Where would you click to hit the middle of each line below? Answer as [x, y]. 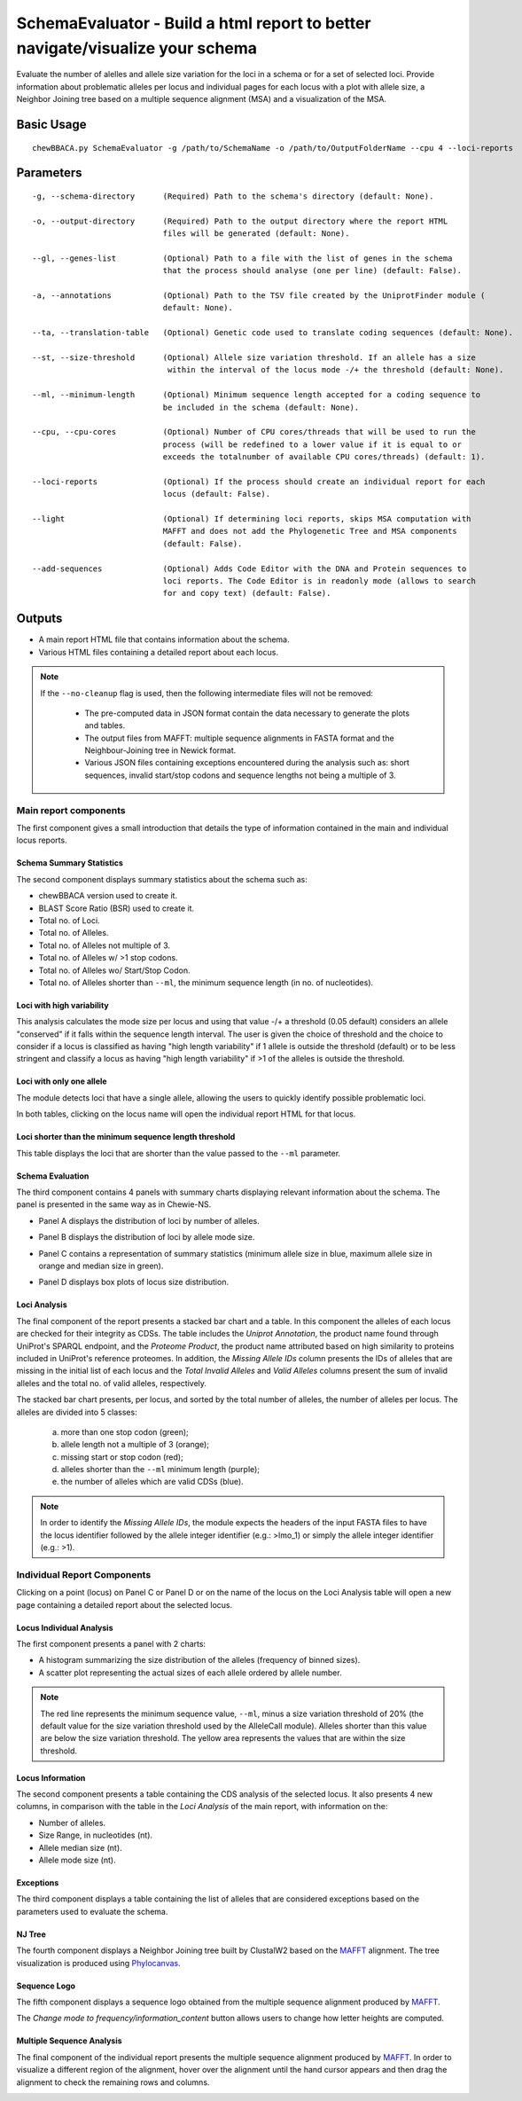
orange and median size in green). [101, 1266]
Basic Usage [51, 124]
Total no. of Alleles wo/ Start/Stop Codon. [114, 970]
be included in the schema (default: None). [261, 407]
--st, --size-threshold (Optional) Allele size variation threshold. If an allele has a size [254, 358]
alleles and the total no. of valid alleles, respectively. [112, 1383]
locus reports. [42, 840]
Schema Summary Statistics [70, 863]
